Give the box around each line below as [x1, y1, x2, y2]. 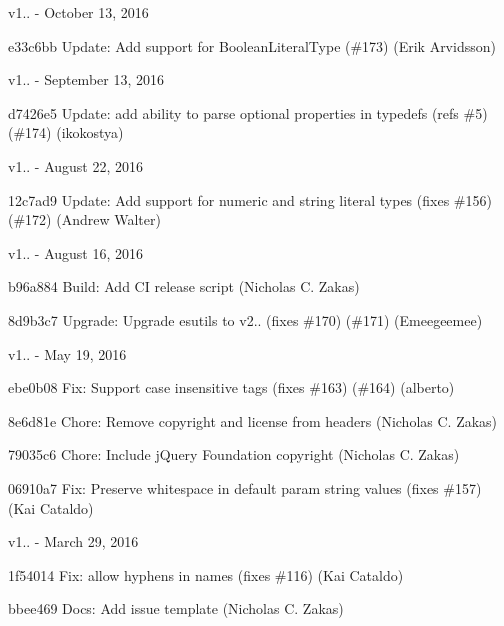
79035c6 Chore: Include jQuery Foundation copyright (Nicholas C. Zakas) [8, 444, 460, 465]
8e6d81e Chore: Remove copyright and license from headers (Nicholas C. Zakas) [8, 410, 498, 431]
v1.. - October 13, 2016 [8, 2, 149, 22]
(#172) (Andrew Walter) [8, 209, 161, 230]
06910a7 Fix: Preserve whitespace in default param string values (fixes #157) [8, 477, 482, 498]
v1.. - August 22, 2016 [8, 155, 144, 176]
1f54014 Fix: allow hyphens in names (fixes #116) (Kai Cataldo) [8, 564, 404, 585]
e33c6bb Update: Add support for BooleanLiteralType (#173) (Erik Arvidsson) [8, 35, 496, 56]
